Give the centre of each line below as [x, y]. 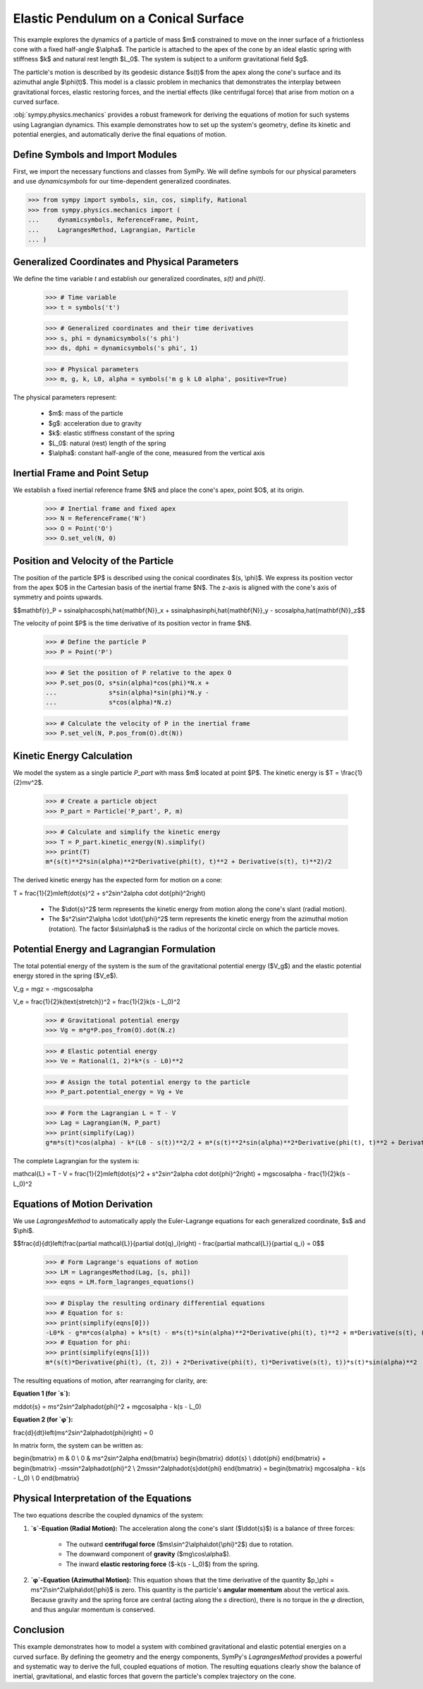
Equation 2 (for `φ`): [43, 1419]
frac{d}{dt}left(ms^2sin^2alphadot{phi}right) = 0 [83, 1432]
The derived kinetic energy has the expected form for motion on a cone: [118, 880]
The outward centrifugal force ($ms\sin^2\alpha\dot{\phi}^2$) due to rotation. [180, 1544]
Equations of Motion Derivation [83, 1204]
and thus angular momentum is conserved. [93, 1610]
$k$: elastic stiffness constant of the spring [112, 433]
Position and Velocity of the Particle [93, 561]
